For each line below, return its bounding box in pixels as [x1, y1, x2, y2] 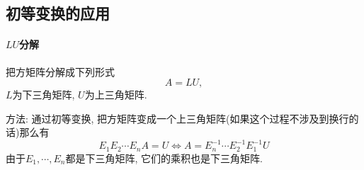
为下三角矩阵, [12, 87, 75, 102]
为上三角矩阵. [84, 87, 147, 102]
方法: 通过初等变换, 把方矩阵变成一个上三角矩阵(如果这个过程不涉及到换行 [6, 110, 349, 125]
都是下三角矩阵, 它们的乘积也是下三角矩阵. [65, 150, 263, 165]
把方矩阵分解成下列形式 [6, 64, 115, 79]
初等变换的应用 [6, 2, 110, 24]
